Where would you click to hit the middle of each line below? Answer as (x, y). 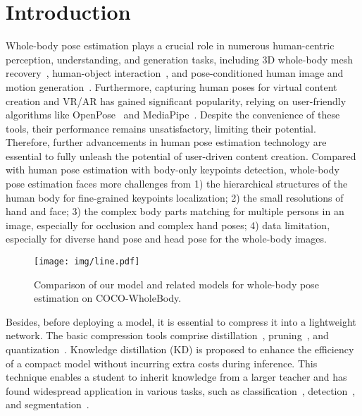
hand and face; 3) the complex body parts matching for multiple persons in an (175, 211)
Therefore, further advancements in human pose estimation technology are (166, 142)
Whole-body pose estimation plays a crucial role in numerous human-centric (170, 45)
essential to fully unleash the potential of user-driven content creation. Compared (181, 155)
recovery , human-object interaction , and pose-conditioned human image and (175, 73)
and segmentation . (48, 404)
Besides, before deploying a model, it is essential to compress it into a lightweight (181, 321)
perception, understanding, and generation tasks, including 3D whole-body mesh (180, 59)
